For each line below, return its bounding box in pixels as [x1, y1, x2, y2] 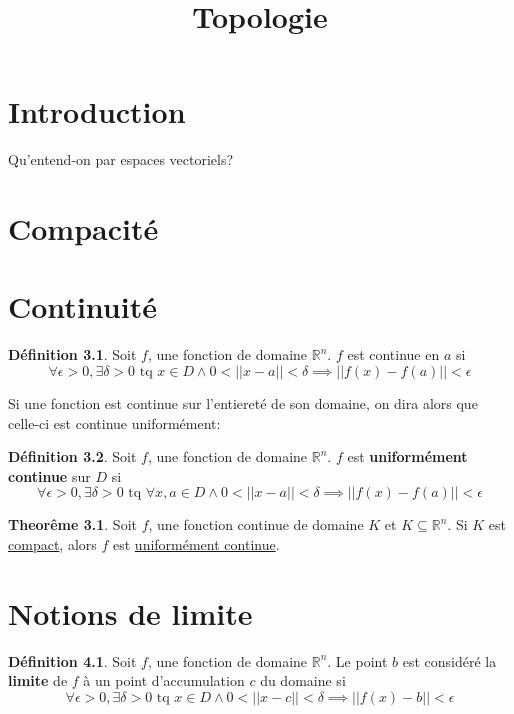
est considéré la [402, 650, 497, 671]
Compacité [8, 208, 159, 249]
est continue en [347, 344, 440, 365]
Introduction [8, 91, 186, 132]
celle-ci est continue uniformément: [8, 412, 221, 433]
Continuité [8, 286, 157, 327]
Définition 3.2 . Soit [8, 446, 137, 467]
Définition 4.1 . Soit [8, 650, 137, 671]
